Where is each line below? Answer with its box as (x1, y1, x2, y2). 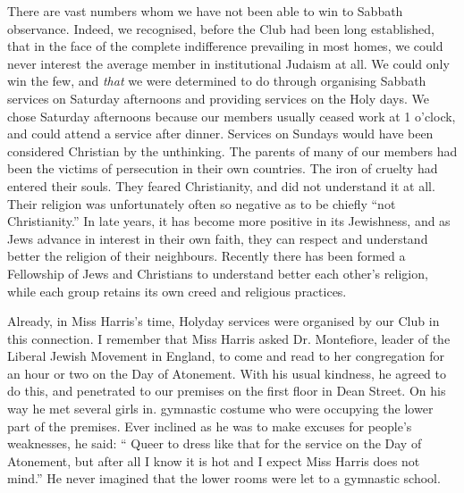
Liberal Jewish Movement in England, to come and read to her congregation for (7, 347, 444, 365)
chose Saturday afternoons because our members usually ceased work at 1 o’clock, (7, 106, 456, 125)
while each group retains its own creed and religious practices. (7, 281, 347, 300)
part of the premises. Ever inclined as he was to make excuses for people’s (7, 416, 412, 435)
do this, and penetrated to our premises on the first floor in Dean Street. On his (7, 381, 446, 400)
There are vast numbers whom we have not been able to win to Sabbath (7, 2, 403, 20)
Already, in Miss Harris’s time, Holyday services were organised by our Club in (7, 312, 440, 330)
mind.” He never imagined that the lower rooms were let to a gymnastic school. (7, 469, 441, 488)
